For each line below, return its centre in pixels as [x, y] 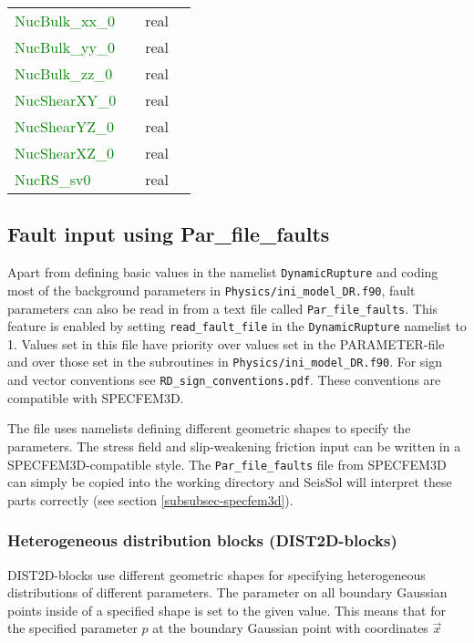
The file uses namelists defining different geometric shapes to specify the [209, 428]
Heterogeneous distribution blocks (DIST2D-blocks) [202, 540]
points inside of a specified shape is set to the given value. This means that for [227, 610]
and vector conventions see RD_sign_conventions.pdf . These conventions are [224, 380]
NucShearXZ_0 [64, 153]
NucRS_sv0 [53, 179]
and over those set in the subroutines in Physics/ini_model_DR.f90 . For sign [225, 362]
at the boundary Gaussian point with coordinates [290, 628]
